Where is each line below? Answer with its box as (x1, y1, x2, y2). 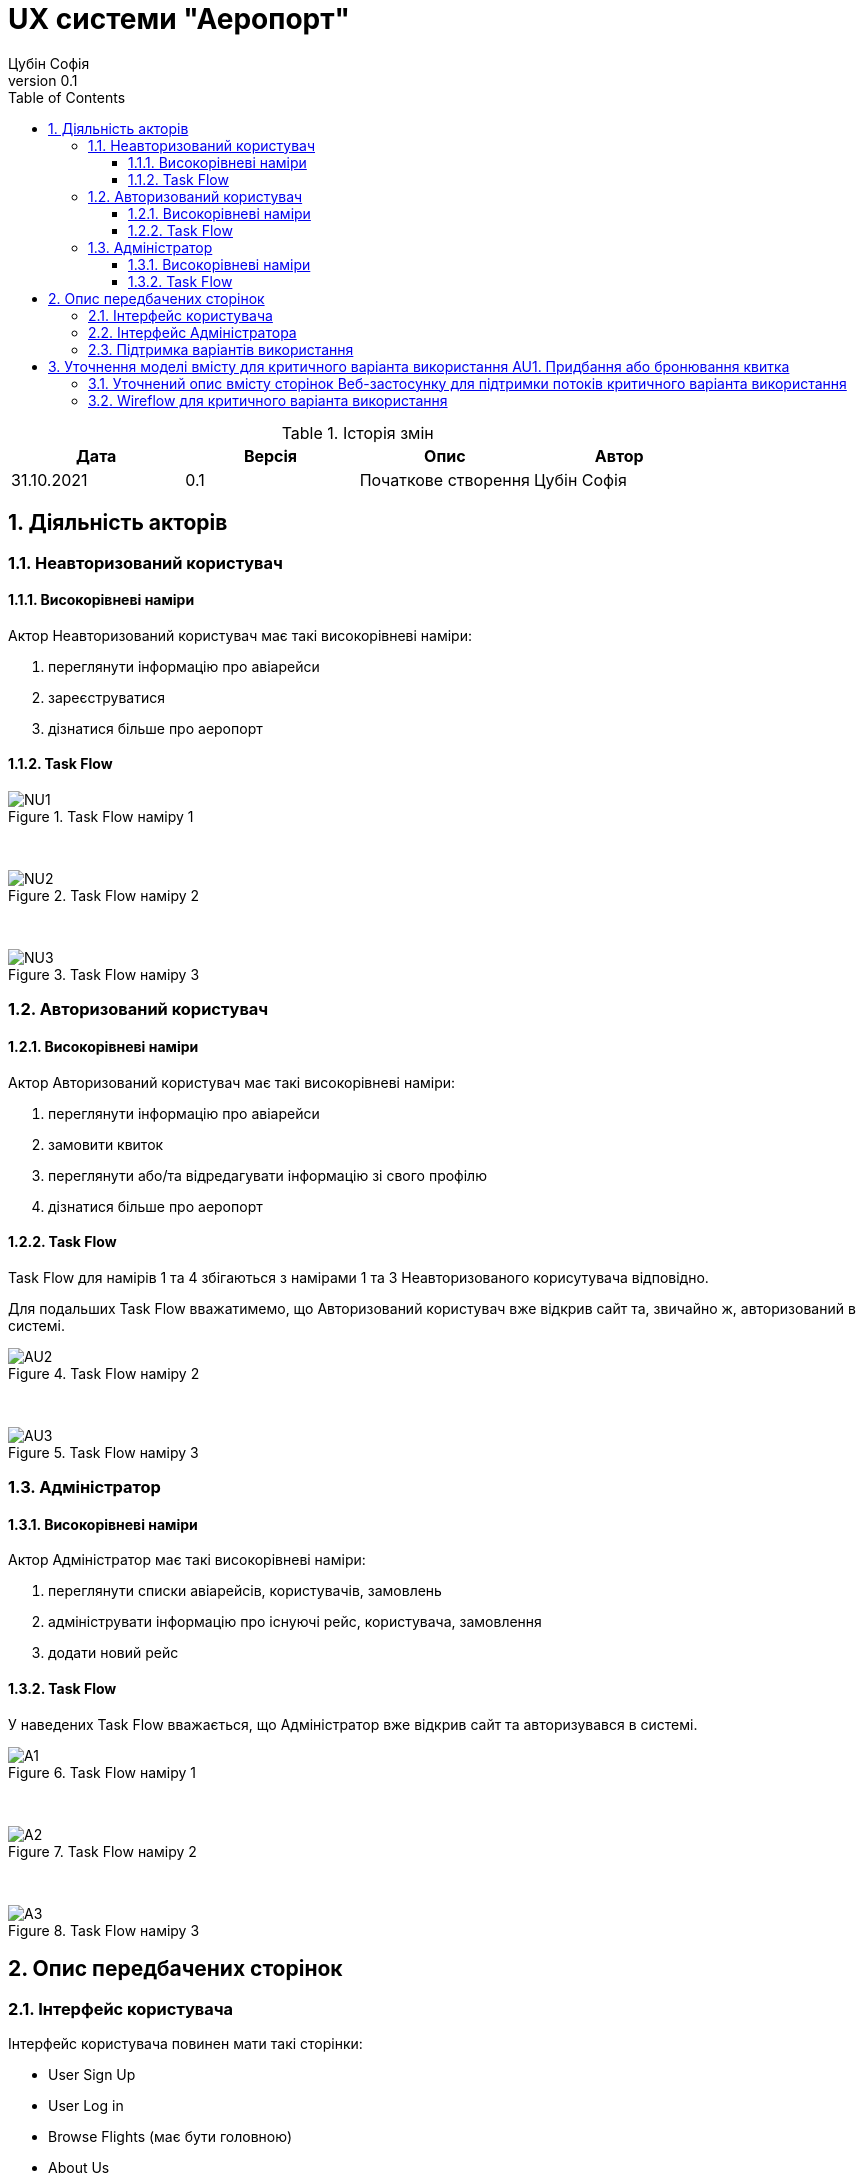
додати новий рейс (48, 1644, 179, 1662)
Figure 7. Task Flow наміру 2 (8, 1842, 197, 1860)
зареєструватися (48, 688, 165, 706)
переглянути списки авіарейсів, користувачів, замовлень (48, 1582, 442, 1600)
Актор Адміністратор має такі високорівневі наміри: (8, 1551, 366, 1569)
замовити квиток (48, 1135, 164, 1153)
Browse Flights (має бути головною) (48, 2127, 293, 2145)
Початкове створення (359, 469, 530, 490)
